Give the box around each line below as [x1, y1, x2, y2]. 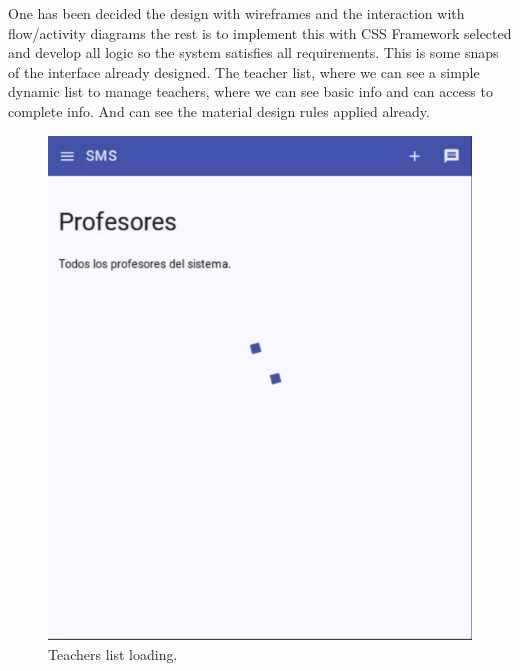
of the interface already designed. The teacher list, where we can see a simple [8, 61, 480, 82]
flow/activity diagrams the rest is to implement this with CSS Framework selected [8, 22, 512, 43]
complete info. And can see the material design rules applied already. [8, 100, 430, 121]
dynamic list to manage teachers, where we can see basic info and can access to [8, 81, 493, 102]
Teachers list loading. [48, 643, 178, 664]
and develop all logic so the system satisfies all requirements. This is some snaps [8, 42, 499, 63]
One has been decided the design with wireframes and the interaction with [8, 3, 465, 23]
